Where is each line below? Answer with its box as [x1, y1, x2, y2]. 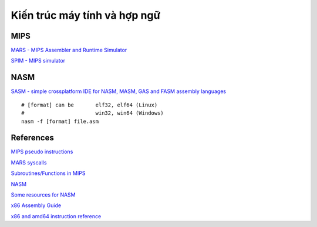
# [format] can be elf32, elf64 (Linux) [21, 101, 158, 108]
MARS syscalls [11, 159, 47, 166]
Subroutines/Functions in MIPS [11, 170, 86, 177]
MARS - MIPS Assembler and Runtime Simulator [11, 47, 127, 54]
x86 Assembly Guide [11, 202, 62, 209]
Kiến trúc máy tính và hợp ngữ [11, 9, 161, 22]
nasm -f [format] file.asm [21, 118, 99, 125]
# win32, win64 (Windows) [21, 110, 164, 116]
